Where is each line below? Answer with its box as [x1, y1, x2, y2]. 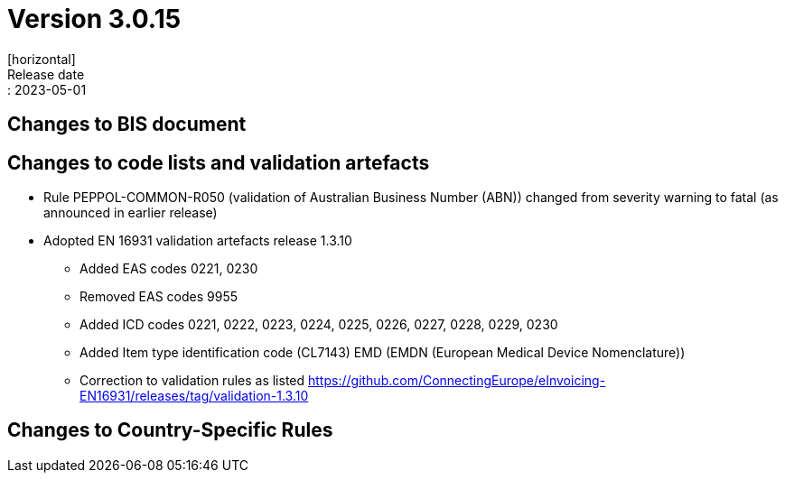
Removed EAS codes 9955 [79, 289, 238, 305]
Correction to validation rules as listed [79, 373, 305, 389]
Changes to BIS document [7, 113, 247, 136]
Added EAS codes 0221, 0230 [79, 261, 258, 277]
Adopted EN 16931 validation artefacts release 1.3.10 [43, 233, 352, 249]
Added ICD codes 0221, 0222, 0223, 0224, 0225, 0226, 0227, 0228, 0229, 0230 [79, 317, 558, 333]
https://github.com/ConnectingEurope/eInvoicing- [308, 373, 606, 389]
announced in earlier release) [43, 205, 218, 221]
